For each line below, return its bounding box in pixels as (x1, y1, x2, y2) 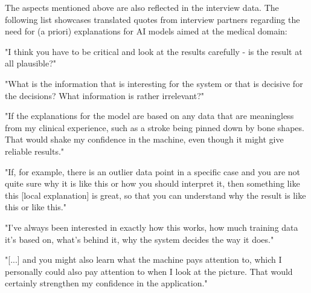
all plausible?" (5, 57, 57, 69)
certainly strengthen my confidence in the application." (5, 277, 208, 289)
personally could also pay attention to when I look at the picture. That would (5, 265, 293, 277)
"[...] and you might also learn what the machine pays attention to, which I (5, 253, 282, 266)
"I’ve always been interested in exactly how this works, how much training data (5, 221, 298, 233)
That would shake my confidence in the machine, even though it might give (5, 133, 284, 146)
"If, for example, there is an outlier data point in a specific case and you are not (5, 165, 301, 178)
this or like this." (5, 201, 66, 213)
